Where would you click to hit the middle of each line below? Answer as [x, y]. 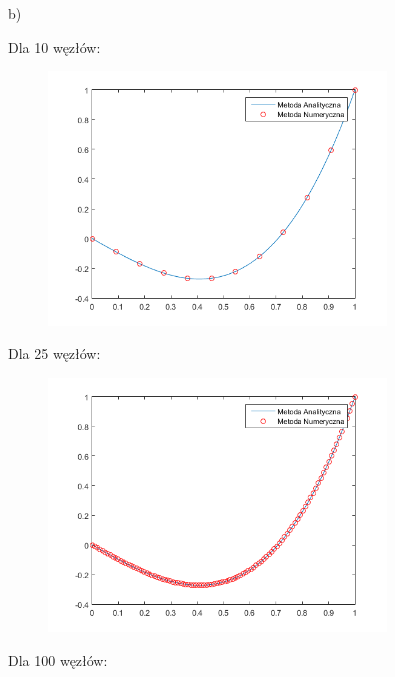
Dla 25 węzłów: [54, 353]
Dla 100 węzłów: [58, 659]
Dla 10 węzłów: [54, 46]
